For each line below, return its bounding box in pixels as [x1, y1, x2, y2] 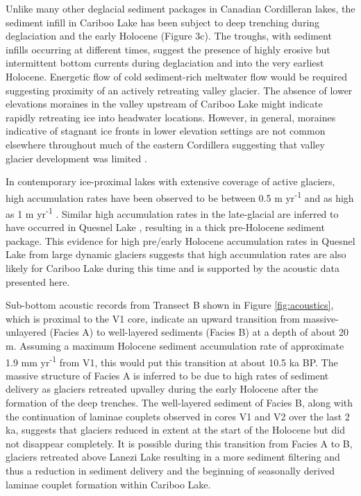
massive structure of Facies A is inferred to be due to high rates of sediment [6, 368, 329, 382]
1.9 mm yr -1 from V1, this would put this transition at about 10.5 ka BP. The [6, 352, 338, 369]
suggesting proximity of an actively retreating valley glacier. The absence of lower [6, 83, 353, 97]
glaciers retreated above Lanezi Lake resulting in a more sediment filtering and [6, 450, 340, 464]
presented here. [6, 274, 70, 289]
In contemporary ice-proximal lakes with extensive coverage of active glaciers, [6, 174, 335, 189]
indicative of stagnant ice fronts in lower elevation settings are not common [6, 123, 326, 138]
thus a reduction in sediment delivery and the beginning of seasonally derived [6, 463, 335, 477]
